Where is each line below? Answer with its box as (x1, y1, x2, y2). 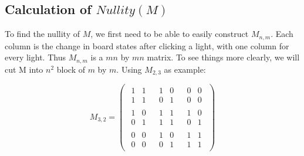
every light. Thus (5, 51, 66, 63)
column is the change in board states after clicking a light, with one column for (5, 39, 289, 52)
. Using (116, 63, 142, 75)
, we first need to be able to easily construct (90, 28, 249, 40)
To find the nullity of (5, 28, 80, 40)
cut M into (5, 63, 43, 75)
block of (56, 63, 85, 75)
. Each (271, 28, 293, 40)
